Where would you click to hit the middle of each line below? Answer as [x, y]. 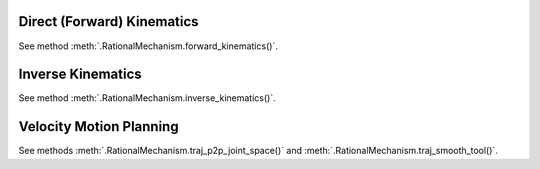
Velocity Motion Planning [98, 126]
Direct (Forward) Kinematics [108, 21]
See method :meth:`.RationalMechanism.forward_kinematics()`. [148, 46]
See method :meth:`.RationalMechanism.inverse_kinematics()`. [147, 98]
